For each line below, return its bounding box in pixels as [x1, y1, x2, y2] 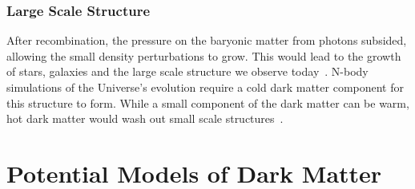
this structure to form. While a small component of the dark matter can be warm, [6, 94, 409, 111]
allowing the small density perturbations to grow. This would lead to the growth [6, 47, 401, 64]
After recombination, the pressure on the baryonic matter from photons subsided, [6, 32, 407, 49]
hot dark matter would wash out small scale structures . [6, 110, 284, 127]
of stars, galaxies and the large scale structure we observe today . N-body [6, 63, 369, 80]
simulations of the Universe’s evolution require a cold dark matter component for [6, 79, 404, 95]
